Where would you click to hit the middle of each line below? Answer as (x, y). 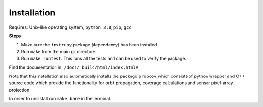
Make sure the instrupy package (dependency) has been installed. (90, 45)
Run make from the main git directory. (59, 51)
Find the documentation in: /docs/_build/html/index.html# (74, 67)
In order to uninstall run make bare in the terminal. (60, 99)
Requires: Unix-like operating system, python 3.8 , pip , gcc (70, 27)
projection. (20, 90)
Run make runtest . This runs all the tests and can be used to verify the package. (104, 59)
